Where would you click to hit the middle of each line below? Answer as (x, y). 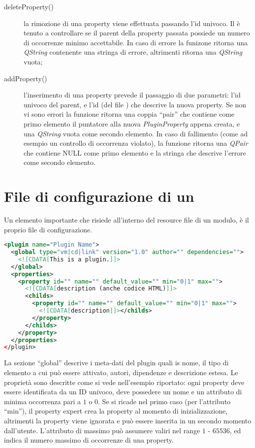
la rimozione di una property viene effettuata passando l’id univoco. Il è (132, 23)
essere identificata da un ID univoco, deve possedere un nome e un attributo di (123, 392)
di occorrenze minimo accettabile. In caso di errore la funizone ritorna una (136, 42)
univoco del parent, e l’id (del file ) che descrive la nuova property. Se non (135, 104)
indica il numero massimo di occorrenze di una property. (89, 440)
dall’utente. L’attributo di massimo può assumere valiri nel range (102, 430)
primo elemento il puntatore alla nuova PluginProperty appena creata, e (132, 123)
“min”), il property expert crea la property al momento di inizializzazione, (116, 411)
